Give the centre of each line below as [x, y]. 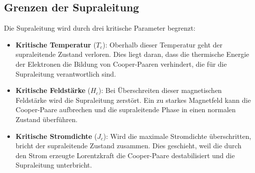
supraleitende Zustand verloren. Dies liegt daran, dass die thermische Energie [132, 54]
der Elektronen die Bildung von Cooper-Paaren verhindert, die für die [121, 64]
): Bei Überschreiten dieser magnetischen [160, 90]
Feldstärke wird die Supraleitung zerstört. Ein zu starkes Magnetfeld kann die [133, 100]
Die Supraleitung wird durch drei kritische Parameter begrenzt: [100, 28]
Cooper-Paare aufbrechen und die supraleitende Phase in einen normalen [126, 109]
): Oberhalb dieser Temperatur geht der [163, 44]
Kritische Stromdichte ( [56, 136]
